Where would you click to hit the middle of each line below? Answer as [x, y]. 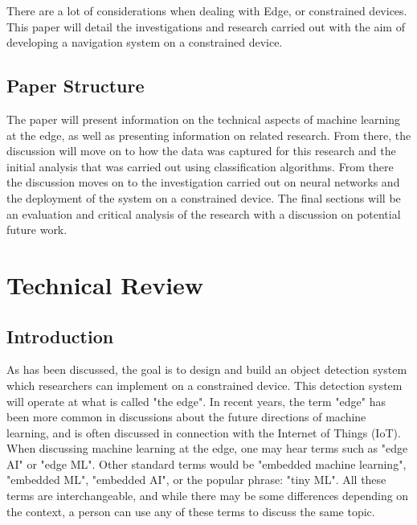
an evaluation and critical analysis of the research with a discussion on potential [204, 213]
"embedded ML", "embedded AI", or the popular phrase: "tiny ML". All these [196, 480]
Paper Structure [76, 86]
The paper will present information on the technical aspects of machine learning [203, 119]
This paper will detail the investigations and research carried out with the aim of [206, 26]
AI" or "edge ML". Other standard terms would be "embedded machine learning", [206, 463]
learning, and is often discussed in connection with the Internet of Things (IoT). [204, 432]
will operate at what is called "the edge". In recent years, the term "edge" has [196, 401]
